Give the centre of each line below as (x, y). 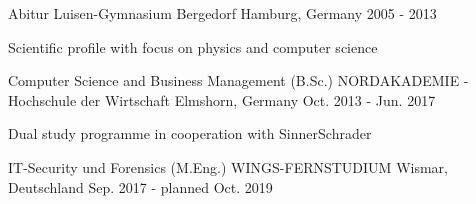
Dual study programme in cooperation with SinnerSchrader (190, 133)
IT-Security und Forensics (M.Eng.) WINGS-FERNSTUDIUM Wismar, (228, 166)
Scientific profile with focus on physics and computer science (193, 46)
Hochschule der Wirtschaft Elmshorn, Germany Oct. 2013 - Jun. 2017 (222, 99)
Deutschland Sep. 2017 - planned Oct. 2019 (140, 186)
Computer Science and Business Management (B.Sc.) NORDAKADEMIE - (238, 80)
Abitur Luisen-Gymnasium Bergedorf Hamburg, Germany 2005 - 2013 (222, 13)
